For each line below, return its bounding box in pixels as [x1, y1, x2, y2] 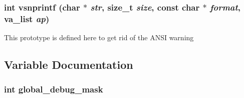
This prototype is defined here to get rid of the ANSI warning [4, 32, 194, 43]
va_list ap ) [4, 12, 50, 25]
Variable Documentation [4, 57, 133, 72]
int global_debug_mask [4, 83, 103, 95]
